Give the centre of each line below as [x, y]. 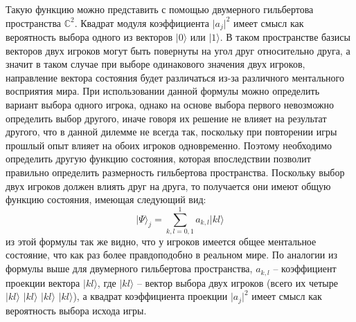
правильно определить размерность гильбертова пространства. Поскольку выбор [175, 172]
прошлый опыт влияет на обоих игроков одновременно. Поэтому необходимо [169, 145]
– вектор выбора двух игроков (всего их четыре [237, 282]
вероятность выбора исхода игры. [76, 310]
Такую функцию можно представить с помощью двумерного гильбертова [160, 9]
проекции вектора [43, 282]
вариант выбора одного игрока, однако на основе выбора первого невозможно [170, 105]
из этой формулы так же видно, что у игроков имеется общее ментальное [161, 241]
